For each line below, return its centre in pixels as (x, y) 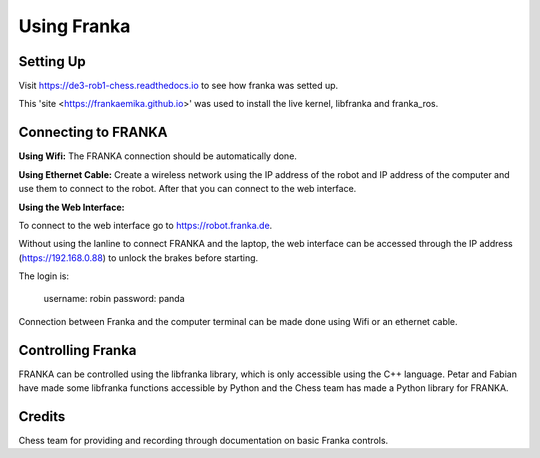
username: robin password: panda (114, 299)
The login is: (44, 276)
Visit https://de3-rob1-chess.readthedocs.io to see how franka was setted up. (178, 86)
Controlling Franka (77, 350)
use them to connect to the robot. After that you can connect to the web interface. (187, 189)
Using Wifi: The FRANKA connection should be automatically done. (157, 156)
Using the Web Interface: (71, 207)
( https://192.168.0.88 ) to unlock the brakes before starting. (138, 257)
